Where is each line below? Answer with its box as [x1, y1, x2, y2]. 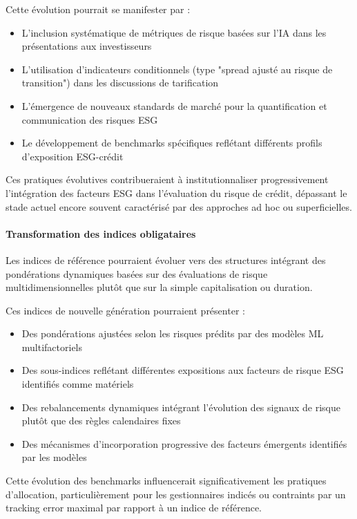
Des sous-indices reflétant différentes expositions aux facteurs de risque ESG [21, 363, 344, 377]
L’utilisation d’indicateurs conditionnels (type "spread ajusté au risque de [21, 62, 333, 76]
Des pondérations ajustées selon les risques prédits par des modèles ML [21, 326, 324, 341]
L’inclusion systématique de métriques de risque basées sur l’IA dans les [21, 25, 327, 39]
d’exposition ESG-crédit [21, 149, 124, 163]
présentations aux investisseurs [21, 39, 152, 53]
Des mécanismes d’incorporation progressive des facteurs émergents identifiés [21, 436, 347, 451]
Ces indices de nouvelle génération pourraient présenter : [6, 303, 245, 317]
